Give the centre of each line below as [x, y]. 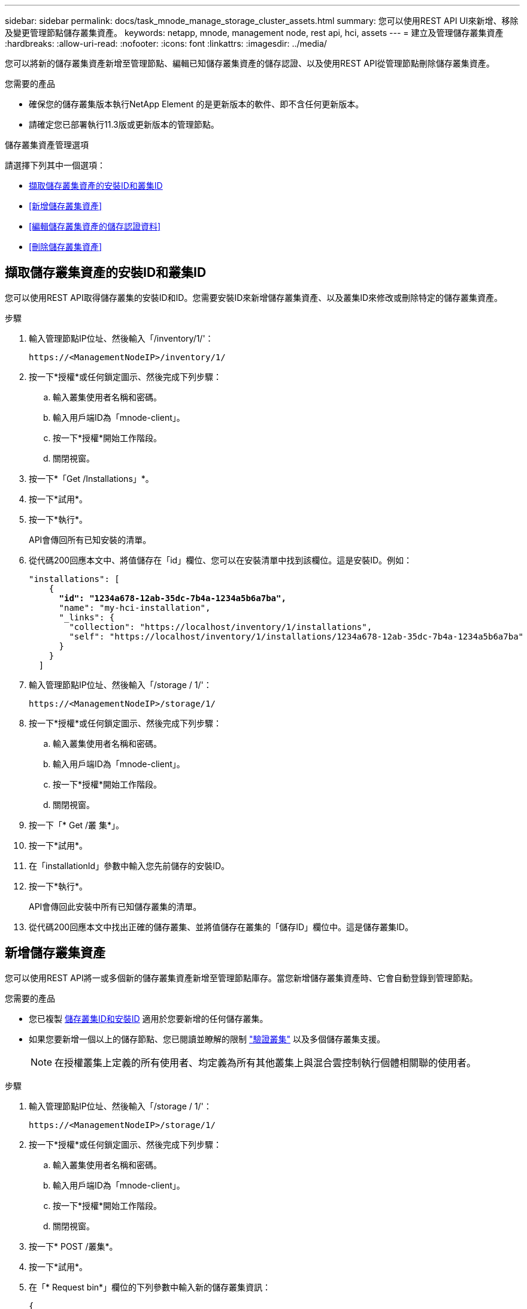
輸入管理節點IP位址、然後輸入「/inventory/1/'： [121, 338]
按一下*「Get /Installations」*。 [91, 478]
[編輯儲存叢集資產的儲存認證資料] [95, 226]
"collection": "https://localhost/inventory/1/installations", [221, 627]
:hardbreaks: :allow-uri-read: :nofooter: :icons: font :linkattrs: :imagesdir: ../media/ [166, 43]
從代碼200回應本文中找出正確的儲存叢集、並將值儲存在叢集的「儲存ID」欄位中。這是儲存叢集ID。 [221, 927]
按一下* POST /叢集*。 [73, 1246]
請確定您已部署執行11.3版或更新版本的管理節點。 [124, 124]
